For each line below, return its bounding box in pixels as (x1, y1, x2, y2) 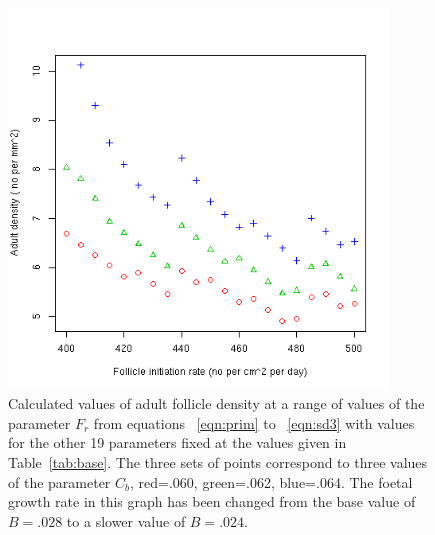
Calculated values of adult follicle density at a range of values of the (8, 393, 425, 414)
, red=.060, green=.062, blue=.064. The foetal (130, 471, 413, 492)
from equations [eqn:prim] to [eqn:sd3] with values (93, 412, 415, 433)
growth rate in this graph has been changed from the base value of (8, 491, 416, 512)
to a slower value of (66, 510, 186, 531)
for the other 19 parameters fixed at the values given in (8, 432, 347, 453)
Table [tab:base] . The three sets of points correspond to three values (8, 451, 428, 472)
